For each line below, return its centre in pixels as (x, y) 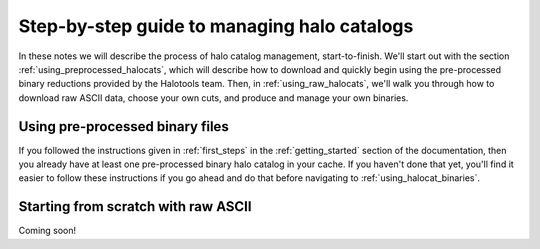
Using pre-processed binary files (123, 126)
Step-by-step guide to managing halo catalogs (216, 26)
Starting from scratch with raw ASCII (135, 206)
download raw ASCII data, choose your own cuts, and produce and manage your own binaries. (213, 97)
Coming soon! (47, 231)
